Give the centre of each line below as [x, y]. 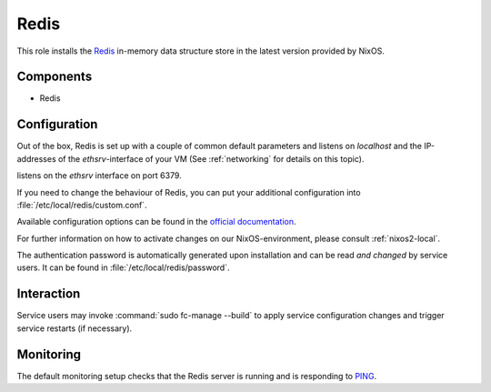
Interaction [49, 294]
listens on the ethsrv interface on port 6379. [99, 176]
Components [55, 77]
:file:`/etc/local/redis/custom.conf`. [82, 205]
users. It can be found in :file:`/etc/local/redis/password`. [123, 267]
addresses [36, 158]
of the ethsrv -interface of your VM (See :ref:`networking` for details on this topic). [211, 158]
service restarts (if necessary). [75, 328]
